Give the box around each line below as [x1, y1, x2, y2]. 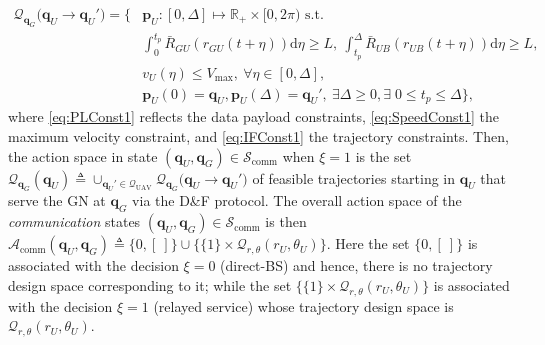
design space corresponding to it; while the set [8, 274, 292, 295]
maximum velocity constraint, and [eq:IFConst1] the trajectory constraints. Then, [8, 125, 509, 146]
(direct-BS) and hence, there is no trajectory [220, 255, 493, 276]
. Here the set [326, 233, 410, 254]
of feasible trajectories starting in [252, 167, 456, 188]
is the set [355, 145, 412, 166]
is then [265, 211, 307, 232]
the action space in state [8, 145, 158, 166]
